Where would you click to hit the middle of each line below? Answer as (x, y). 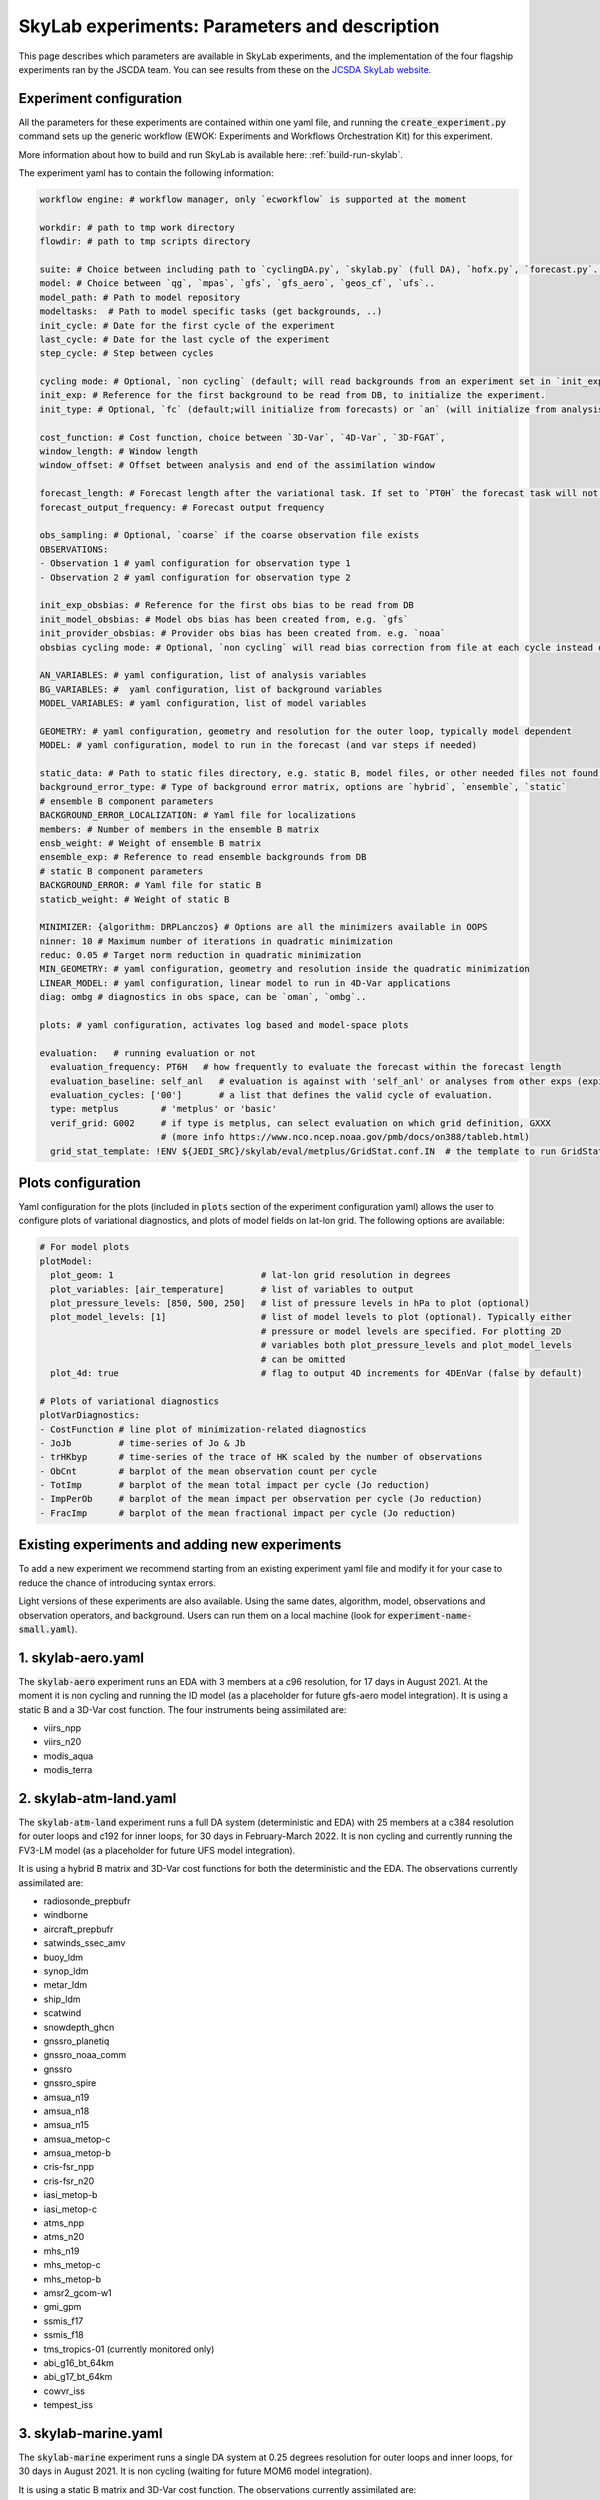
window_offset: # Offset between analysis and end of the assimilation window (237, 465)
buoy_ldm (63, 1957)
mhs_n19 (61, 2251)
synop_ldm (66, 1971)
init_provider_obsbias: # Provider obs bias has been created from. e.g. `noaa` (242, 633)
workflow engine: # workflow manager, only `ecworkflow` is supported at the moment (253, 199)
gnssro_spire (70, 2083)
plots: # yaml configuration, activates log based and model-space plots (224, 1025)
